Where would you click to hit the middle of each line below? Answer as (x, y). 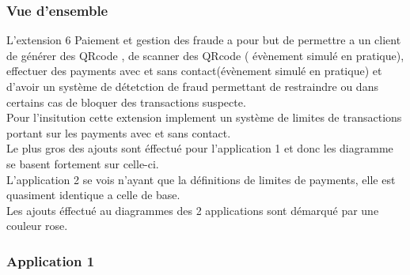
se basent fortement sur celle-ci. (83, 163)
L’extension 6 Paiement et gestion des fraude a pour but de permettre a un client (204, 40)
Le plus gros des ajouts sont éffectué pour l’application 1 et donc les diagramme (200, 148)
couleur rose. (37, 226)
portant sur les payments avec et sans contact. (119, 132)
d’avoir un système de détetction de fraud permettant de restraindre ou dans (192, 86)
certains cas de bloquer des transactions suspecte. (126, 102)
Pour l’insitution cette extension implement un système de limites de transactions (204, 117)
